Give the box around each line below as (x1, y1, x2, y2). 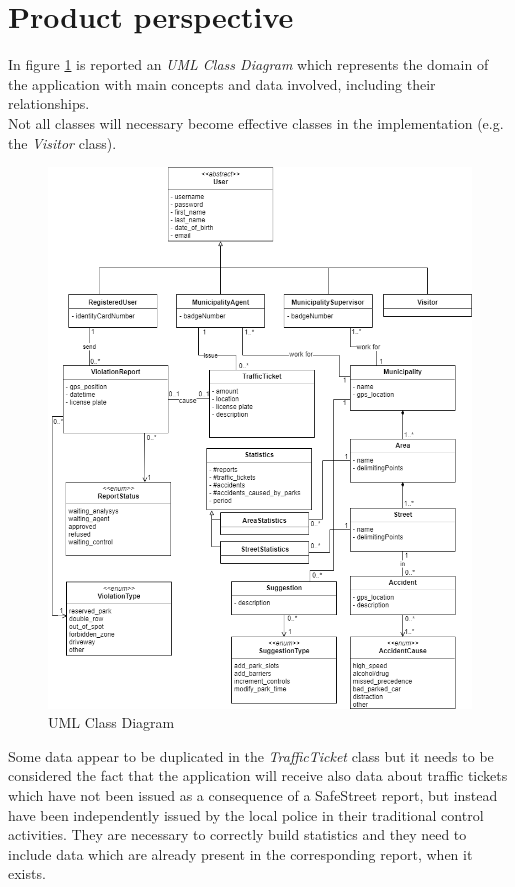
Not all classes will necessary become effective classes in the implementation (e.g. (8, 112, 504, 133)
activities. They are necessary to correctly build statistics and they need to (8, 824, 467, 845)
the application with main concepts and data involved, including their (8, 73, 436, 94)
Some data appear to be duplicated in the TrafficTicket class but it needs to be (8, 745, 494, 766)
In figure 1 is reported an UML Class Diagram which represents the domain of (8, 54, 489, 75)
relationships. (8, 93, 90, 114)
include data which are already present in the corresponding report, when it (8, 843, 473, 864)
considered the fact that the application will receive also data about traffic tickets (8, 765, 508, 786)
